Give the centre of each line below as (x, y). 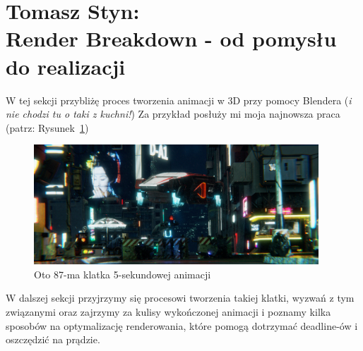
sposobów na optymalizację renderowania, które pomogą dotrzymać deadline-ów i (182, 325)
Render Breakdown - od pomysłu (171, 38)
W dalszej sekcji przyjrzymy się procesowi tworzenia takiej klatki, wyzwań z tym (180, 298)
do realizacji (66, 66)
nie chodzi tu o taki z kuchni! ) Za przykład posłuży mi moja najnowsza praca (173, 114)
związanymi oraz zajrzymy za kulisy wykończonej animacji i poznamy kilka (168, 311)
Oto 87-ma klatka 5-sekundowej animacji (123, 274)
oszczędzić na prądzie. (53, 339)
